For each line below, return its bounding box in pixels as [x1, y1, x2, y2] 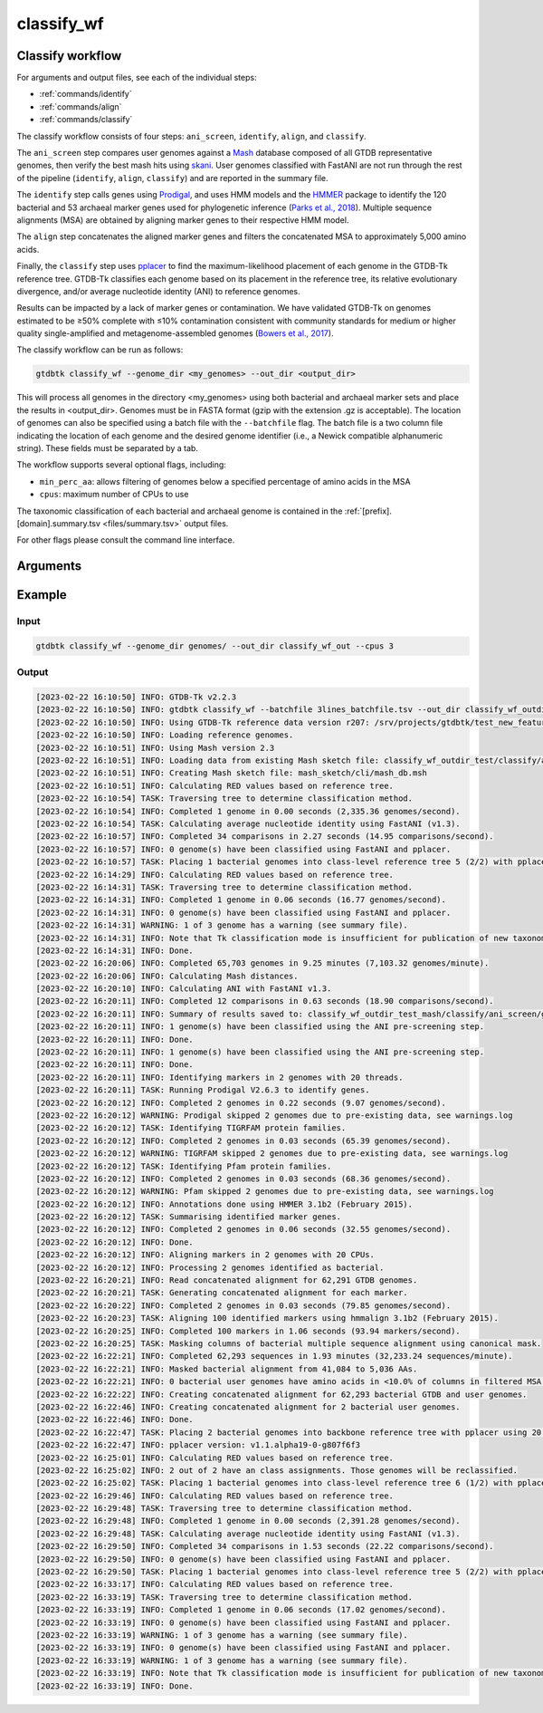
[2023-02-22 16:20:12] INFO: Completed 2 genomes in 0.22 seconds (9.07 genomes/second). [35, 1097, 447, 1108]
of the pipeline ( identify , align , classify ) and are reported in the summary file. [16, 172, 329, 183]
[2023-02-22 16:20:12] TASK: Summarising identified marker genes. [35, 1212, 342, 1222]
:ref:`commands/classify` [39, 114, 133, 125]
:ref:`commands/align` [39, 101, 122, 112]
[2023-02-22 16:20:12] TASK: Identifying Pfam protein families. [35, 1160, 332, 1171]
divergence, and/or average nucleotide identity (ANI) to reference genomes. [16, 285, 300, 296]
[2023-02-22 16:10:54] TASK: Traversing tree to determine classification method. [35, 794, 414, 804]
